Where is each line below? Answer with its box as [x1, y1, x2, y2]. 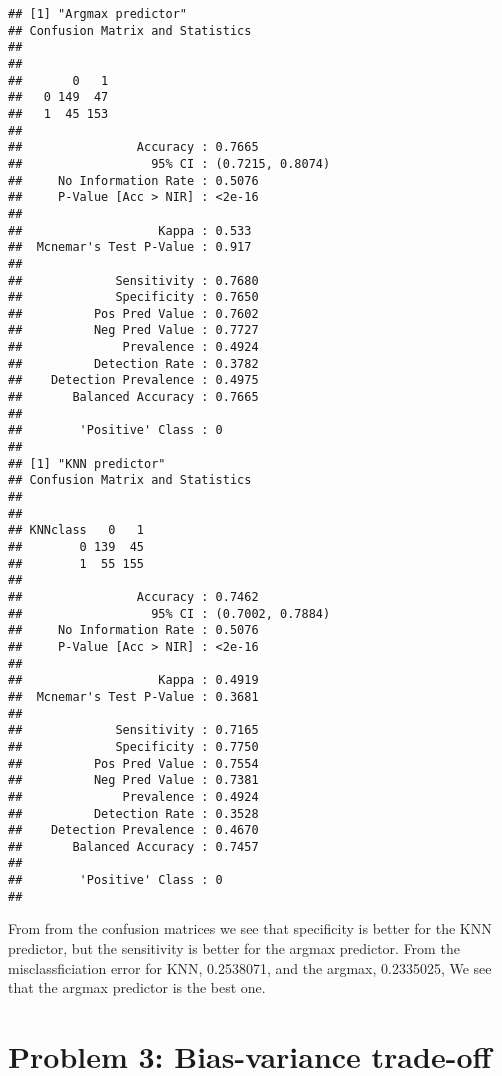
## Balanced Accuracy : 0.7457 [8, 839, 259, 854]
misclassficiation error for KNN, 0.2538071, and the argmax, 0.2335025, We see [8, 957, 492, 978]
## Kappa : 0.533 [8, 223, 252, 238]
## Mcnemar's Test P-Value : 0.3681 [8, 689, 259, 704]
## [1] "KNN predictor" [8, 456, 166, 471]
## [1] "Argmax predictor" [8, 7, 187, 21]
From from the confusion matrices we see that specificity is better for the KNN [8, 918, 492, 939]
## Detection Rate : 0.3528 [8, 806, 259, 821]
